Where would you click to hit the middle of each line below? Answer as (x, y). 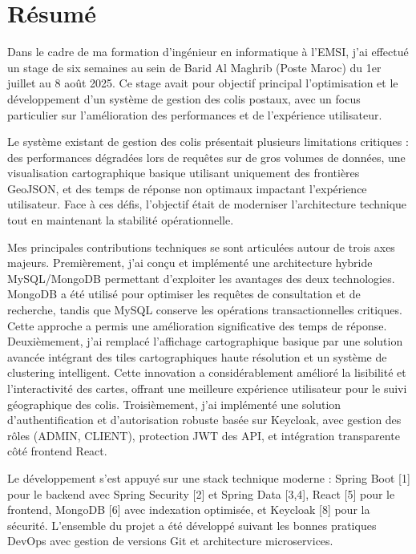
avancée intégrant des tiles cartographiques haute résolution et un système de (197, 356)
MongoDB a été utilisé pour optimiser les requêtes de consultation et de (184, 294)
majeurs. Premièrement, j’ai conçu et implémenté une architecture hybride (190, 263)
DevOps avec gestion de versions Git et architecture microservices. (170, 541)
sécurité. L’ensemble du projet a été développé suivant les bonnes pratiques (192, 525)
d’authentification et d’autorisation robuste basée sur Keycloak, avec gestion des (204, 420)
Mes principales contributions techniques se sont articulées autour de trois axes (201, 247)
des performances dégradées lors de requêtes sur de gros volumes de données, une (206, 157)
